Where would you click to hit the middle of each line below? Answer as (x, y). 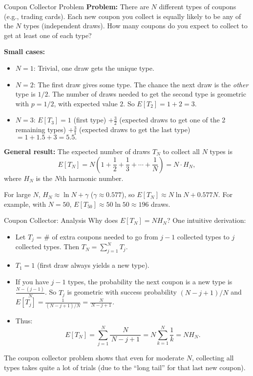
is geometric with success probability (122, 292)
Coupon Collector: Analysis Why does (61, 220)
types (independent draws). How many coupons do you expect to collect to (136, 26)
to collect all (181, 151)
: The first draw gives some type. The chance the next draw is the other (141, 84)
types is (221, 151)
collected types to (203, 236)
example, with (25, 204)
